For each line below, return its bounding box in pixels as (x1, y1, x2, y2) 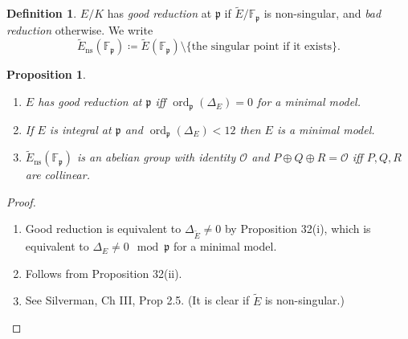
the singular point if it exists (191, 41, 333, 53)
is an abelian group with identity (76, 149, 236, 165)
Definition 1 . (6, 5, 77, 22)
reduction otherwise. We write (6, 21, 153, 38)
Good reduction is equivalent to (25, 220, 182, 237)
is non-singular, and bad (263, 5, 381, 22)
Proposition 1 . (6, 66, 86, 83)
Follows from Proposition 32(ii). (25, 264, 182, 281)
